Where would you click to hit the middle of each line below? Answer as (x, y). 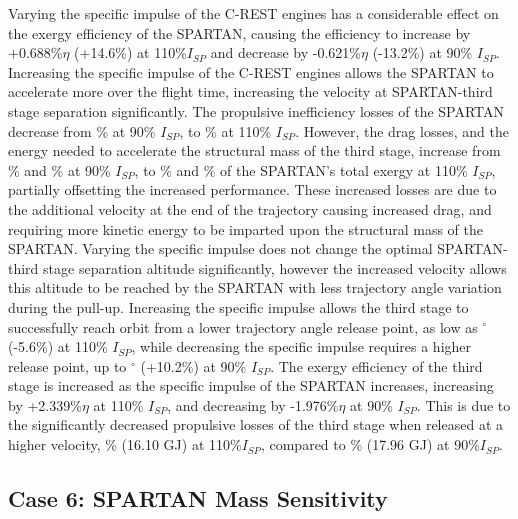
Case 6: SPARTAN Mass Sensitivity (198, 498)
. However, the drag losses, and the (402, 130)
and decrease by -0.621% (285, 52)
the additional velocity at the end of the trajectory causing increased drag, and (250, 208)
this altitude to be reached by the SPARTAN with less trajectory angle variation (255, 287)
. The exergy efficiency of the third (376, 365)
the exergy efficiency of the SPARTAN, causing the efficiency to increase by (239, 32)
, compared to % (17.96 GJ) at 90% (370, 444)
